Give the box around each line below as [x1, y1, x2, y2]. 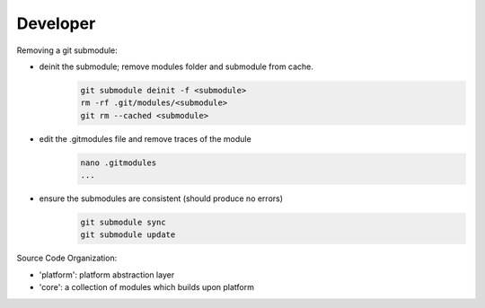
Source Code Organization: [16, 252, 118, 264]
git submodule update [80, 230, 176, 240]
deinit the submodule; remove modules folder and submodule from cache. [39, 61, 314, 72]
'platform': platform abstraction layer [39, 269, 175, 280]
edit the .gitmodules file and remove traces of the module [39, 133, 251, 144]
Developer [16, 13, 96, 33]
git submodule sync [80, 217, 166, 228]
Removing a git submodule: [16, 45, 119, 56]
